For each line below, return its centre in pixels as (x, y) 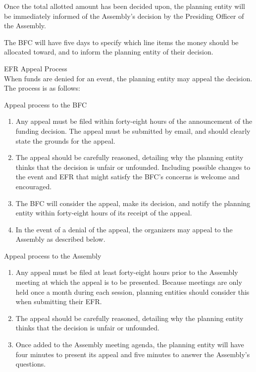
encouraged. (34, 186)
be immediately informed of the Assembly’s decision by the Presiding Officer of (124, 16)
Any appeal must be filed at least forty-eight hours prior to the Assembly (127, 272)
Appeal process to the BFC (46, 104)
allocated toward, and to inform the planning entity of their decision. (109, 52)
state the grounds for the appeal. (65, 140)
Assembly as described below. (60, 239)
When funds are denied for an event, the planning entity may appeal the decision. (128, 78)
